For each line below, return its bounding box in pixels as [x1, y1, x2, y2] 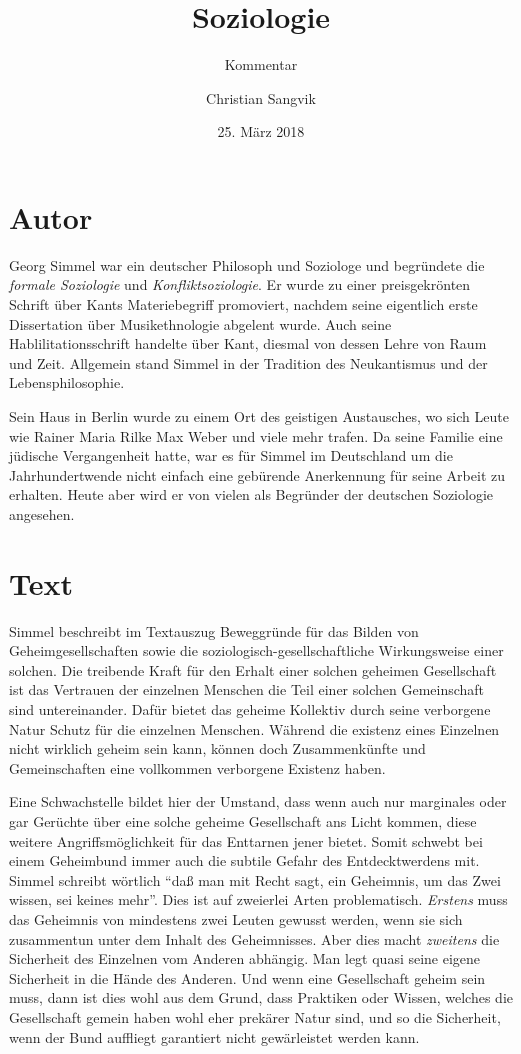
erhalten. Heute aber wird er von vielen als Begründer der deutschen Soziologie [9, 484, 494, 505]
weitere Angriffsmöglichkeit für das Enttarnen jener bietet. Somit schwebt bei [9, 830, 483, 851]
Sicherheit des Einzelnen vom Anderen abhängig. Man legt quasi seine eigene [9, 948, 481, 969]
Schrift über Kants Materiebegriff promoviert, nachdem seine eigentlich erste [9, 294, 478, 315]
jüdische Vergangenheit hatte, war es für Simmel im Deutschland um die [9, 445, 453, 466]
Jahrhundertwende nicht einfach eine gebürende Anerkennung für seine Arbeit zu [9, 464, 505, 485]
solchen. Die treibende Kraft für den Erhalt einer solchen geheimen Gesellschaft [9, 659, 497, 680]
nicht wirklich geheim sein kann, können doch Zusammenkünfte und [9, 738, 426, 759]
